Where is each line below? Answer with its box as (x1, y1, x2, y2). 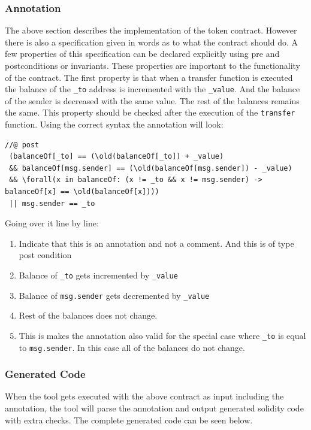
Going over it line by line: (5, 217, 99, 229)
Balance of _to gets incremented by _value (19, 269, 178, 281)
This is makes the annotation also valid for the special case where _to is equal (19, 329, 306, 341)
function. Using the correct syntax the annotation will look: (5, 118, 224, 131)
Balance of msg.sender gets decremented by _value (19, 289, 210, 301)
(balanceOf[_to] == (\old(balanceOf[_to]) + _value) (9, 152, 224, 161)
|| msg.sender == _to (9, 199, 95, 208)
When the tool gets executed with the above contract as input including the (5, 390, 284, 402)
